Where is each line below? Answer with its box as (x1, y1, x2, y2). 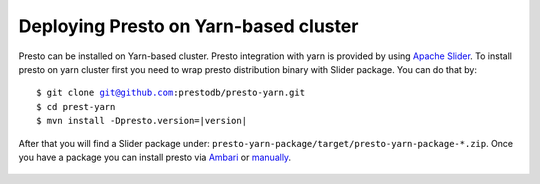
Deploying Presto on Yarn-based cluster (18, 15, 359, 37)
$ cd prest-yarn (36, 101, 116, 112)
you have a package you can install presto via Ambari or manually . (18, 151, 292, 163)
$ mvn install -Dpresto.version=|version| (36, 115, 248, 127)
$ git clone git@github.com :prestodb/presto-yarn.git (36, 87, 305, 99)
